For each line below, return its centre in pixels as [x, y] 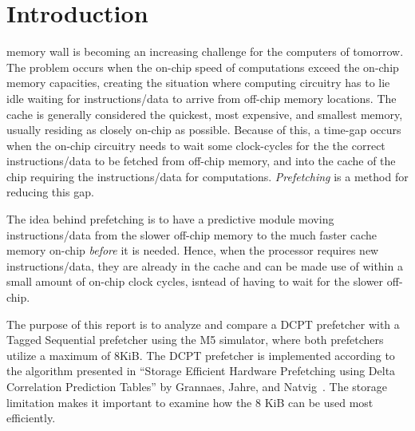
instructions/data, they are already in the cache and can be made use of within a [205, 265]
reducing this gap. [50, 192]
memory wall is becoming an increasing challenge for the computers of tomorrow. [205, 51]
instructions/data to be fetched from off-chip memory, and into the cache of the [201, 161]
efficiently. [31, 418]
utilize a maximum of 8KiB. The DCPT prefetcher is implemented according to [201, 355]
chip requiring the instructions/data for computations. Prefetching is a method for [207, 176]
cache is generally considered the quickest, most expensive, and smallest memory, [205, 114]
